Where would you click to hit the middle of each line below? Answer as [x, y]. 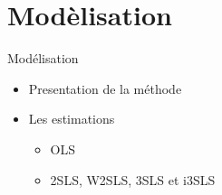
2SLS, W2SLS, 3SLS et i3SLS [133, 179]
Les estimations [72, 119]
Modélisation [43, 58]
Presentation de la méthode [105, 88]
